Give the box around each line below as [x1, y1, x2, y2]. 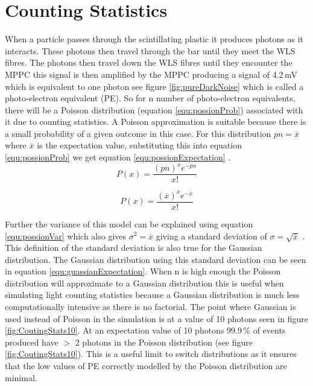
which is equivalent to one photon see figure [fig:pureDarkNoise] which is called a [5, 80, 304, 92]
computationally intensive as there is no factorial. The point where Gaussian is [5, 300, 296, 313]
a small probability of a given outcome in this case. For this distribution [5, 127, 271, 139]
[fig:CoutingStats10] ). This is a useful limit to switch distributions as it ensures [5, 347, 297, 360]
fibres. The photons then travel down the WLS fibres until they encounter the [5, 56, 292, 69]
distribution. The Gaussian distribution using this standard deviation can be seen [5, 253, 306, 265]
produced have [5, 335, 58, 348]
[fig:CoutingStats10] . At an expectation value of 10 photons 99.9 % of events [5, 324, 286, 337]
